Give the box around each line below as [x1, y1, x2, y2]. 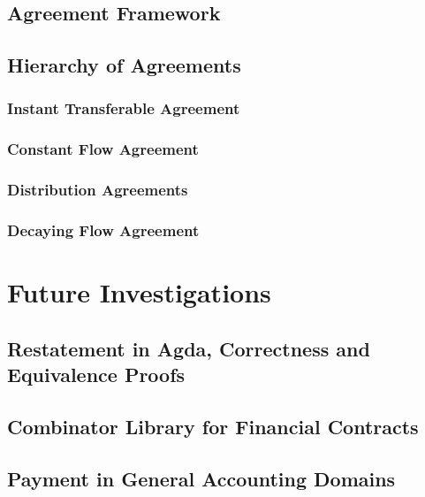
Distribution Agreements [7, 179, 188, 201]
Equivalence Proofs [7, 361, 186, 388]
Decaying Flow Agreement [7, 219, 200, 241]
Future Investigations [7, 274, 271, 310]
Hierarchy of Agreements [7, 51, 241, 79]
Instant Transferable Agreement [7, 97, 240, 119]
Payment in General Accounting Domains [7, 464, 396, 492]
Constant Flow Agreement [7, 138, 199, 160]
